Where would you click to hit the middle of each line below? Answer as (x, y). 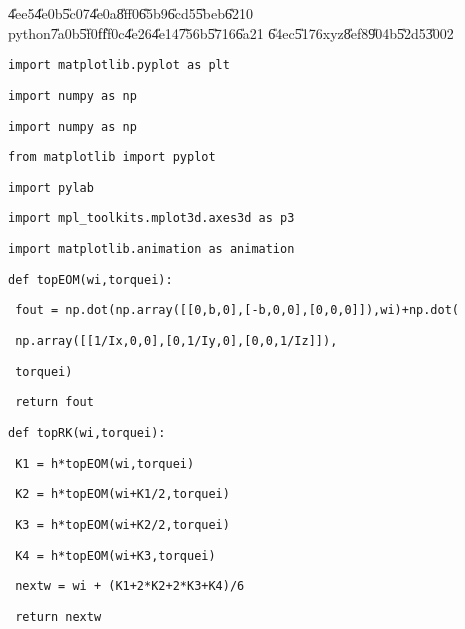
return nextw (58, 617)
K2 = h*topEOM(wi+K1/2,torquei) (122, 494)
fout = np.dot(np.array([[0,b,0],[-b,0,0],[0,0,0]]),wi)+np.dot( (237, 310)
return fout (54, 402)
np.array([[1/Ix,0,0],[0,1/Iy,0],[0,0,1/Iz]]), (176, 341)
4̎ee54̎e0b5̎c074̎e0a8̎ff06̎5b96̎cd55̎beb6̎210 (130, 13)
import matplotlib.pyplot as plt (119, 65)
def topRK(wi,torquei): (87, 433)
